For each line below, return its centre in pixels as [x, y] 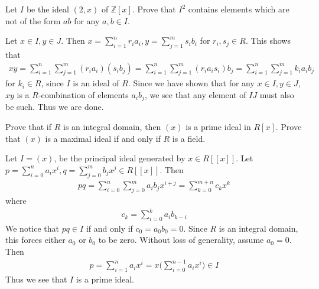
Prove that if [29, 127]
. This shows [268, 40]
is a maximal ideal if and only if [103, 138]
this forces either [35, 240]
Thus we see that [36, 279]
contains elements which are [239, 9]
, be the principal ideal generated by [120, 158]
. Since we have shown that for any [191, 83]
